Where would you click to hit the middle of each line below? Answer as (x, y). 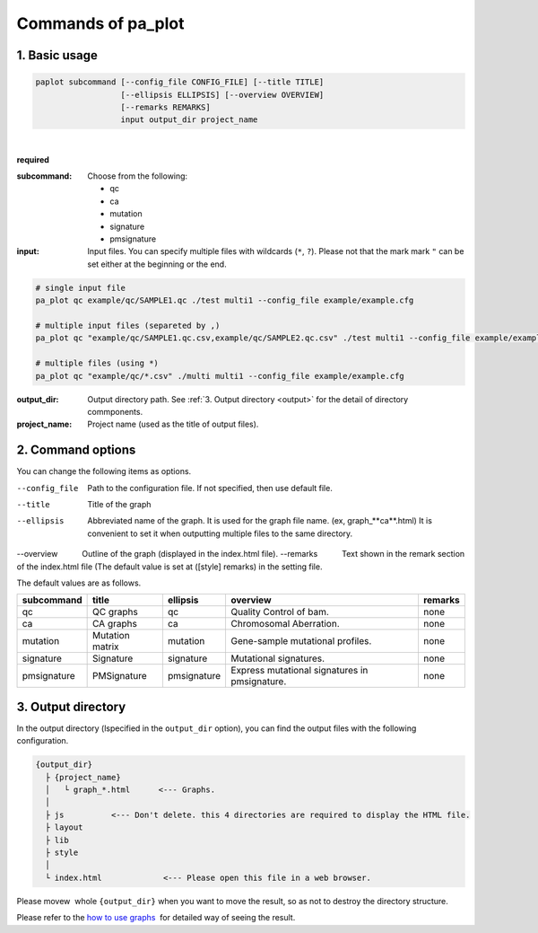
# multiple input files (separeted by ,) (128, 325)
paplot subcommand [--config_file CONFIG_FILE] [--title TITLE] (180, 82)
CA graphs (115, 624)
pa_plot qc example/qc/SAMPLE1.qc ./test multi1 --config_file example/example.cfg (225, 300)
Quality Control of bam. (280, 612)
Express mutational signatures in (299, 671)
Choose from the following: (138, 176)
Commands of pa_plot (100, 23)
